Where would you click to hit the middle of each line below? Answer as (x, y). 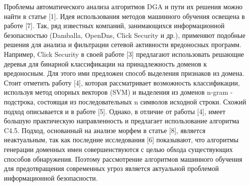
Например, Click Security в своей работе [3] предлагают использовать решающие (124, 54)
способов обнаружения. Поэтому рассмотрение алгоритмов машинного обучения (123, 159)
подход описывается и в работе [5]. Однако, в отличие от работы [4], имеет (115, 111)
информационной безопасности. (51, 178)
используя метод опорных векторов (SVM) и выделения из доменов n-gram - (118, 92)
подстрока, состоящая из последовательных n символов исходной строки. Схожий (125, 101)
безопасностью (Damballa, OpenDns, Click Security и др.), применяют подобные (125, 35)
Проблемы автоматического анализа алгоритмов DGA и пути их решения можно (123, 6)
